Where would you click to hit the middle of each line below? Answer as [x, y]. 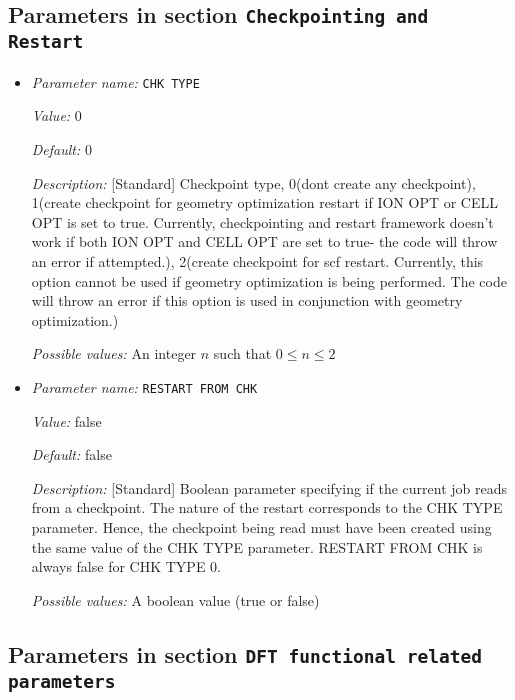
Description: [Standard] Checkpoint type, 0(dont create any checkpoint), [253, 182]
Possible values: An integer [114, 353]
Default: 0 [61, 149]
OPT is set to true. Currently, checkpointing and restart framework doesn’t [262, 221]
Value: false [66, 420]
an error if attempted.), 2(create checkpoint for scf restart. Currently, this [257, 260]
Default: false [71, 454]
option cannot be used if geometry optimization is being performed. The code [269, 280]
